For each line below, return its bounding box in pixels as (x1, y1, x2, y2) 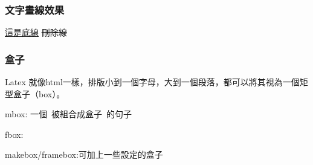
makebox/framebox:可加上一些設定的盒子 (5, 148, 163, 161)
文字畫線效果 (5, 2, 65, 17)
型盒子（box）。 (5, 87, 65, 100)
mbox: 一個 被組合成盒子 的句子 (5, 108, 132, 120)
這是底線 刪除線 (5, 26, 67, 39)
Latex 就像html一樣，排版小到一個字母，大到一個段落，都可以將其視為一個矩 (5, 76, 308, 88)
